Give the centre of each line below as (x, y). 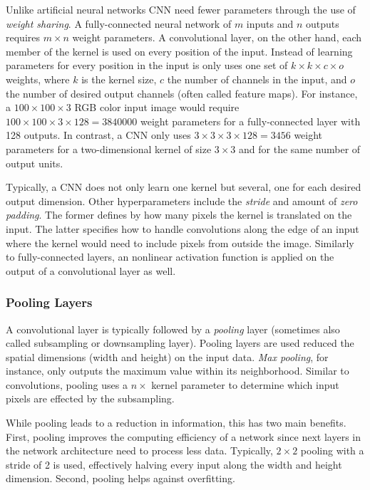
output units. (35, 163)
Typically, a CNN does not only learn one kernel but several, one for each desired (184, 187)
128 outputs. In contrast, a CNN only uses (98, 135)
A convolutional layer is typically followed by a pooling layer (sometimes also (173, 329)
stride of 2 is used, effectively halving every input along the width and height (174, 464)
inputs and (270, 23)
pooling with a (332, 450)
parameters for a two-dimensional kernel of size (109, 148)
